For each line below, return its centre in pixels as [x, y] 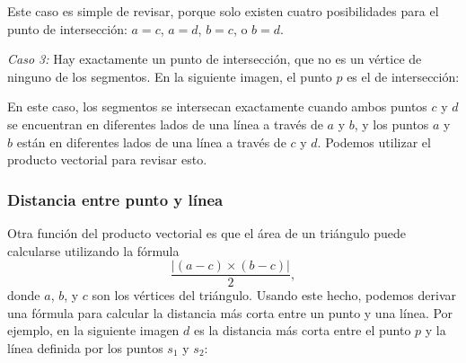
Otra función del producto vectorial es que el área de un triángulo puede [207, 232]
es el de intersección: [403, 76]
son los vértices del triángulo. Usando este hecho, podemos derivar [274, 295]
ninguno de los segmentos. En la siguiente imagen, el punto [170, 76]
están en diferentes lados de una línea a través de [151, 142]
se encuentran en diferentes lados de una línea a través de [165, 124]
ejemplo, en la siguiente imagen [93, 330]
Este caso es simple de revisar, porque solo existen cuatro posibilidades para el [223, 11]
